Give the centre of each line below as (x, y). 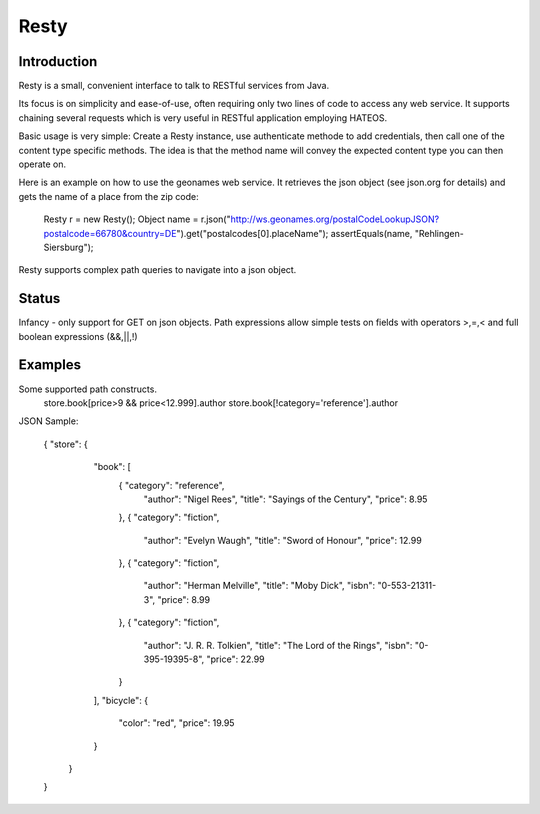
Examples (50, 365)
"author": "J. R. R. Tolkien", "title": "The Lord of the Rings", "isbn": (278, 645)
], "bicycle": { (121, 700)
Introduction (58, 61)
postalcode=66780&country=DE (110, 233)
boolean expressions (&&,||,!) (78, 336)
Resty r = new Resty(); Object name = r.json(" (137, 219)
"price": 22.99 (235, 659)
